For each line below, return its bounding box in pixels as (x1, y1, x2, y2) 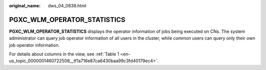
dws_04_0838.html (48, 3, 86, 8)
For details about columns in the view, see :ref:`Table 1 (9, 51, 119, 57)
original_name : (9, 3, 41, 8)
